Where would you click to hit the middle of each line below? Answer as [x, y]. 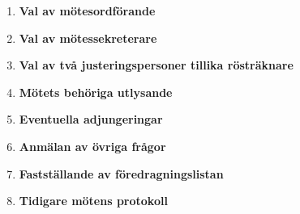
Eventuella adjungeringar [91, 119]
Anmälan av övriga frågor [92, 146]
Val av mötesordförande [87, 10]
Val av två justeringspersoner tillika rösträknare [156, 65]
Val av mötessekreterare [88, 38]
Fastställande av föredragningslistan [121, 173]
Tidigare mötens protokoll [93, 201]
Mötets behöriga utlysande [96, 92]
